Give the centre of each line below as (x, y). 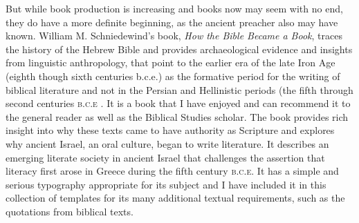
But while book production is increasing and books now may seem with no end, (174, 8)
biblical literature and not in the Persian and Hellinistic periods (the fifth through (179, 89)
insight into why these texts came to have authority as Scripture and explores (170, 130)
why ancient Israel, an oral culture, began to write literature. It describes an (167, 143)
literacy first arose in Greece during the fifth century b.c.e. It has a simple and (172, 171)
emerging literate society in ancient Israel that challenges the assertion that (165, 157)
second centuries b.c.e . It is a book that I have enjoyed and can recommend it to (178, 103)
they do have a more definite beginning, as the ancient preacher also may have (172, 22)
